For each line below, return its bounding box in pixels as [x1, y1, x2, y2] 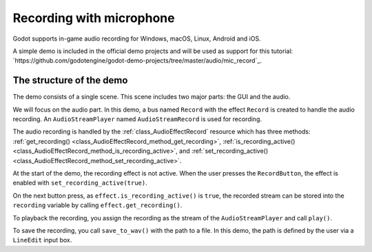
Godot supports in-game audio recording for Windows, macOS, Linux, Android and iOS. [12, 34, 261, 43]
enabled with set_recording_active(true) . [12, 179, 147, 187]
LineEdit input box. [12, 236, 72, 244]
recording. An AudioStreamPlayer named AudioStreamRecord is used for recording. [12, 115, 262, 123]
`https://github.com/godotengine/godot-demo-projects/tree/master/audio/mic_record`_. [12, 56, 262, 65]
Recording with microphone [12, 10, 175, 25]
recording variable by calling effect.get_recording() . [12, 201, 183, 209]
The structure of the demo [12, 74, 128, 86]
